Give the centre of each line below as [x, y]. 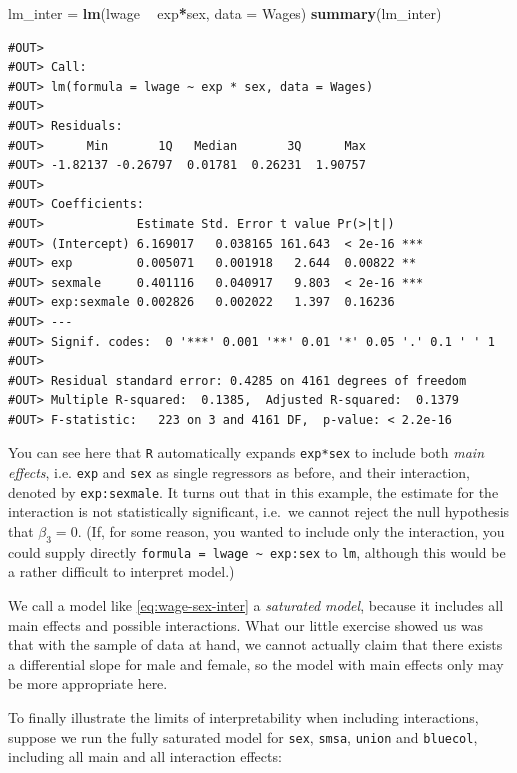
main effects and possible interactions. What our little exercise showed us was [246, 624]
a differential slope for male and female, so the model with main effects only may [256, 663]
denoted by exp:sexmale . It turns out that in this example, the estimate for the [253, 491]
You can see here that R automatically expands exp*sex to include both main [246, 452]
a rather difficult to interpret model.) [121, 571]
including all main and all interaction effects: [145, 756]
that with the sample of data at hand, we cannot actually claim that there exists [255, 644]
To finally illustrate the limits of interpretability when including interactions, [243, 717]
